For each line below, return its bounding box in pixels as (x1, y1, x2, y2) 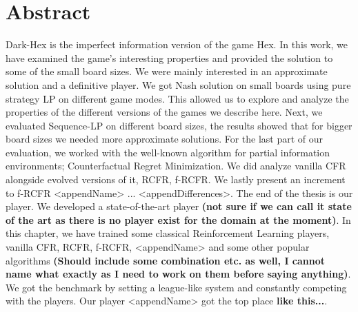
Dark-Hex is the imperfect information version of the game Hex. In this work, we (6, 37, 348, 52)
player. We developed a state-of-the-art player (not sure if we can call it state (6, 199, 352, 214)
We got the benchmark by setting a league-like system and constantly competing (6, 280, 347, 294)
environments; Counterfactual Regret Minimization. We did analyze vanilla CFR (6, 158, 346, 173)
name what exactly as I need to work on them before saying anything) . (6, 267, 351, 281)
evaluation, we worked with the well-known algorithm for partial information (6, 145, 330, 159)
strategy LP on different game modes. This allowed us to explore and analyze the (6, 91, 349, 105)
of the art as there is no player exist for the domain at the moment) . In (6, 212, 351, 227)
